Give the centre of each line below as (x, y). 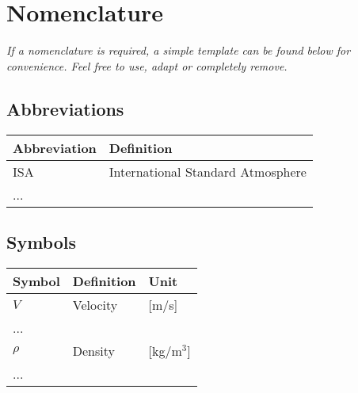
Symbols (42, 241)
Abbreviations (65, 108)
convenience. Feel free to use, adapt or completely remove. (147, 65)
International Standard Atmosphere (208, 171)
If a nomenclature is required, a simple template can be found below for (179, 50)
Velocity (95, 304)
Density (93, 350)
